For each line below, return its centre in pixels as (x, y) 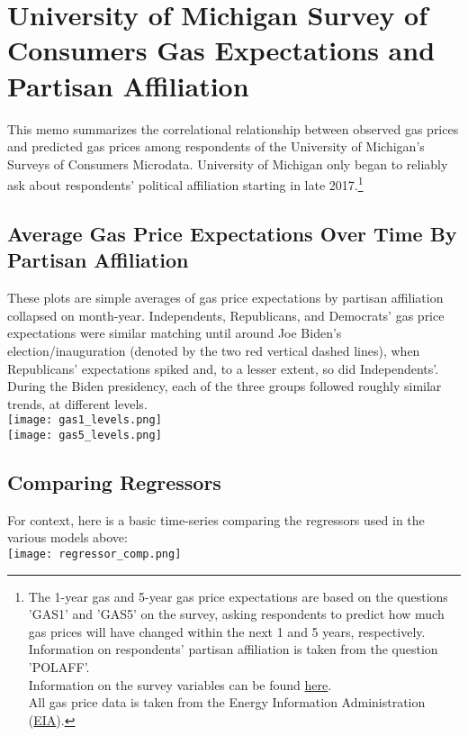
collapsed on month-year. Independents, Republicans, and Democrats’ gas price (226, 315)
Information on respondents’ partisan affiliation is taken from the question (233, 649)
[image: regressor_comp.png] (94, 554)
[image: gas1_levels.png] (85, 420)
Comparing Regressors (114, 482)
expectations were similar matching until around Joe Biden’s (175, 333)
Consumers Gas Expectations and (221, 50)
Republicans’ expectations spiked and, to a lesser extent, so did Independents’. (223, 368)
